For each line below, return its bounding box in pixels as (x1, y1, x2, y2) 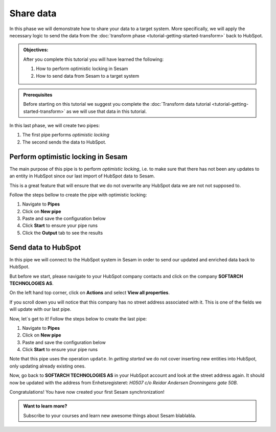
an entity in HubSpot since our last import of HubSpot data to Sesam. (9, 173, 155, 179)
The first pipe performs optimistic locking (22, 132, 109, 138)
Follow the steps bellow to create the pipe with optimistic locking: (9, 192, 147, 198)
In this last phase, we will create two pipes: (9, 123, 100, 129)
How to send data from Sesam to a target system (36, 73, 140, 79)
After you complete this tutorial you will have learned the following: (23, 56, 164, 62)
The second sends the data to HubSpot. (22, 139, 107, 145)
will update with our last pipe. (9, 306, 72, 312)
